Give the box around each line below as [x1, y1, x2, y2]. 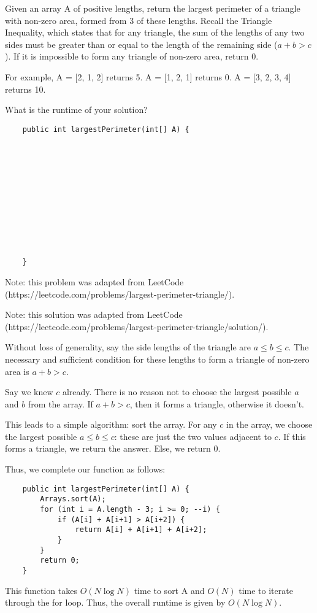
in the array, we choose [226, 418, 313, 431]
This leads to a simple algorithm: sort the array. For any [5, 418, 217, 431]
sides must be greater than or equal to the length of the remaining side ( [5, 37, 278, 50]
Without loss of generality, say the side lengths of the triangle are [5, 341, 251, 353]
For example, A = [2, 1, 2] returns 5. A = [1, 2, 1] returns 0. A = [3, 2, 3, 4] [5, 70, 291, 83]
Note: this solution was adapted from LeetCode [5, 308, 183, 321]
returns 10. [5, 82, 46, 95]
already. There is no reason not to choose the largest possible [62, 385, 292, 398]
